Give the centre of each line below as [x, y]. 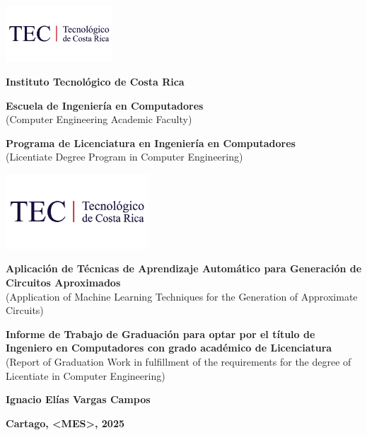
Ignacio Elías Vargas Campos [78, 399]
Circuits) [25, 310]
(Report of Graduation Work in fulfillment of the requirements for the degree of [179, 361]
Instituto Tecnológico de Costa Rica [95, 81]
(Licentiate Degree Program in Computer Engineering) [124, 157]
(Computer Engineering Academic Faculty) [99, 119]
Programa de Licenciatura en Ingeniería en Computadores [151, 143]
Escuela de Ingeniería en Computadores [105, 105]
